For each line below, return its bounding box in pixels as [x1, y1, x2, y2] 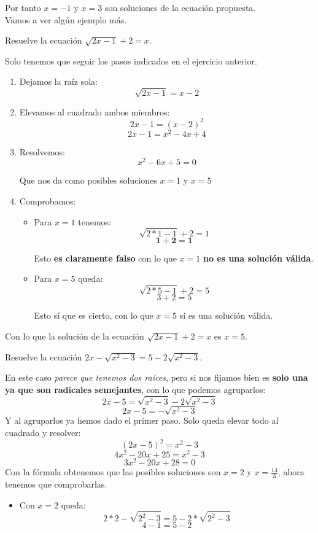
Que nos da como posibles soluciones [19, 174, 157, 187]
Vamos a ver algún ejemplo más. [5, 13, 127, 26]
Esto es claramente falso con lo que [34, 251, 177, 264]
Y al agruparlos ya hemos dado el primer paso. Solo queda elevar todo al [5, 414, 279, 427]
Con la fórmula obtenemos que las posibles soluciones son [5, 465, 221, 478]
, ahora [277, 465, 304, 478]
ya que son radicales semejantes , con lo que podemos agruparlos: [5, 383, 266, 395]
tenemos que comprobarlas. [5, 478, 107, 491]
